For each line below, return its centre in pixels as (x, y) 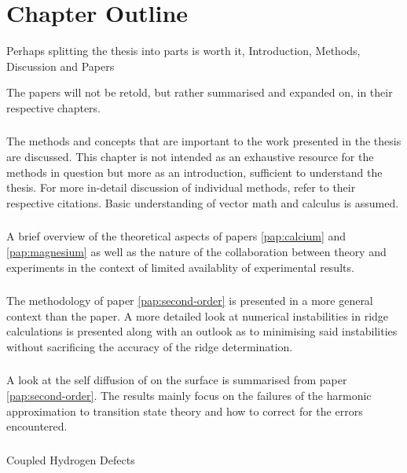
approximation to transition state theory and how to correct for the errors (185, 411)
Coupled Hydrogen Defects (71, 459)
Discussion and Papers (60, 66)
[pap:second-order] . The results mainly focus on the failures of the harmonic (189, 395)
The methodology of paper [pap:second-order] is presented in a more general (190, 301)
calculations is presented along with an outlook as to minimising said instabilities (202, 331)
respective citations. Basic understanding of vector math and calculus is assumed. (203, 202)
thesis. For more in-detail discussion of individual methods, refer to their (181, 187)
